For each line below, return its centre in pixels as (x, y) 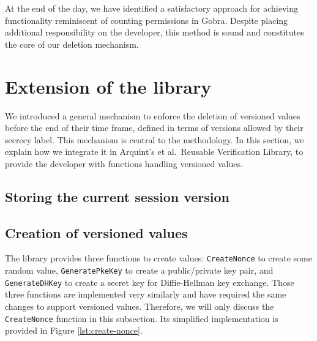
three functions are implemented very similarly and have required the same (146, 294)
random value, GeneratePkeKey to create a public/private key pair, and (139, 270)
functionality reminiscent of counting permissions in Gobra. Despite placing (147, 20)
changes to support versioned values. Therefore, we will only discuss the (140, 306)
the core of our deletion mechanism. (72, 44)
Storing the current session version (117, 196)
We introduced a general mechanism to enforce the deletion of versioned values (153, 115)
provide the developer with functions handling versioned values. (124, 163)
